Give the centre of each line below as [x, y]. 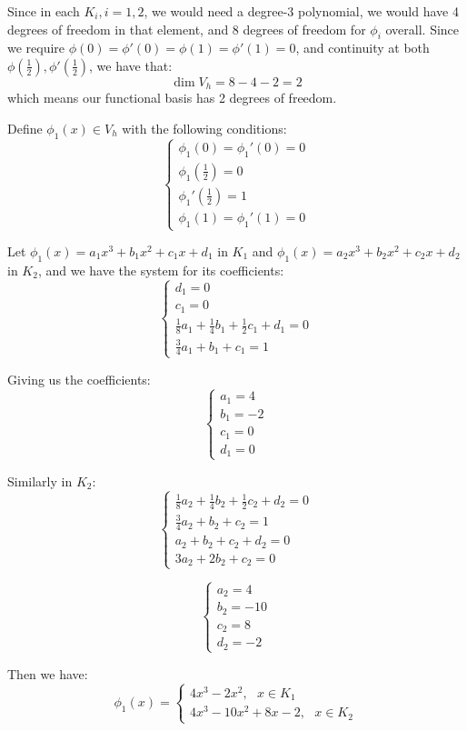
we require [36, 48]
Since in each [44, 11]
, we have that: [131, 65]
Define [25, 129]
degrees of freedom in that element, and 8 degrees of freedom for [187, 29]
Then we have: [48, 673]
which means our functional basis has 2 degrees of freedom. [172, 98]
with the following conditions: [204, 129]
